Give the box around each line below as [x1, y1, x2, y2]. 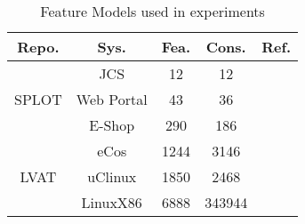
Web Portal [76, 89, 148, 109]
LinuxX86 [81, 192, 142, 212]
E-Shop [89, 115, 135, 135]
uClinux [87, 166, 137, 187]
